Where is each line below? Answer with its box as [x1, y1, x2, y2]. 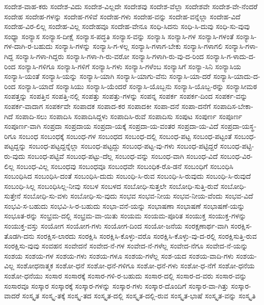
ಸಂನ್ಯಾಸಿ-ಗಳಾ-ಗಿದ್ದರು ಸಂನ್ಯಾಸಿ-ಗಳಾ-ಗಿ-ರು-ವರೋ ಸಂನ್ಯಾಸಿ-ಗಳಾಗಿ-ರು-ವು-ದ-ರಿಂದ [15, 50, 204, 61]
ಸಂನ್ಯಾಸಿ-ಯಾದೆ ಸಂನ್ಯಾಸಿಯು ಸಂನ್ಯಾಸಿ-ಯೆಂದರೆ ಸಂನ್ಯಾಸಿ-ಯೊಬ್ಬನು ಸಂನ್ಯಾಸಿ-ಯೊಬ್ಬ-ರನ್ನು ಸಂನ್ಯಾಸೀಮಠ [18, 80, 257, 91]
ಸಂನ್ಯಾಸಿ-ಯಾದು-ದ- [213, 71, 260, 81]
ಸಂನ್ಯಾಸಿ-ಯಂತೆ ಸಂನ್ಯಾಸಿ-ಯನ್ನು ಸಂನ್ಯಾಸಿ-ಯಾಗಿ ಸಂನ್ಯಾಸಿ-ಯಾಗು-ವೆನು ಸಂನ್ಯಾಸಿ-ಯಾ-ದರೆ [4, 71, 211, 81]
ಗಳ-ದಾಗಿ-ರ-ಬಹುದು [4, 41, 53, 51]
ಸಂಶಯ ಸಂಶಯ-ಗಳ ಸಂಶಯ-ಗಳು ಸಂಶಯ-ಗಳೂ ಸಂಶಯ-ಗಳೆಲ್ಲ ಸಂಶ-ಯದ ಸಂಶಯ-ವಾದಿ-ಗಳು [4, 250, 234, 261]
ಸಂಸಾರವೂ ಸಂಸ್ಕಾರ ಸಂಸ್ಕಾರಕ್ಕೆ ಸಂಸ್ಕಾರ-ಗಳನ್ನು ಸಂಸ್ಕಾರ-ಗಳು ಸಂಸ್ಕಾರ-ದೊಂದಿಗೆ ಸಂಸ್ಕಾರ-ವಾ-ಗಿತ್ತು [4, 280, 229, 291]
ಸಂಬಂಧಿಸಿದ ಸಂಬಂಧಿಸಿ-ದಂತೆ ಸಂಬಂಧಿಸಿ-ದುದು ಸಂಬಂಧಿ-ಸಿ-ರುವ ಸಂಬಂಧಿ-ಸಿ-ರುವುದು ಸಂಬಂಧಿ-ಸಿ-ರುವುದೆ [4, 171, 251, 181]
